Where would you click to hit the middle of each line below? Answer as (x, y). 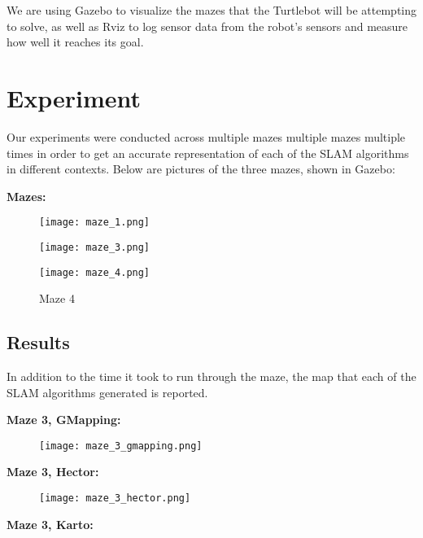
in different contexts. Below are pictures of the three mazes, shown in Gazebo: (201, 169)
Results (38, 342)
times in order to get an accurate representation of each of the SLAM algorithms (208, 153)
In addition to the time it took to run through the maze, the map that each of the (211, 376)
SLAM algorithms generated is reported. (107, 392)
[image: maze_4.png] (95, 272)
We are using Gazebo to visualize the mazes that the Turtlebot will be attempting (211, 10)
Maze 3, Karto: (50, 524)
